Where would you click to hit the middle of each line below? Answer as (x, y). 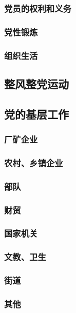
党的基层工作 (36, 114)
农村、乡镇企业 (34, 162)
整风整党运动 (36, 83)
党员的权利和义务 (38, 8)
